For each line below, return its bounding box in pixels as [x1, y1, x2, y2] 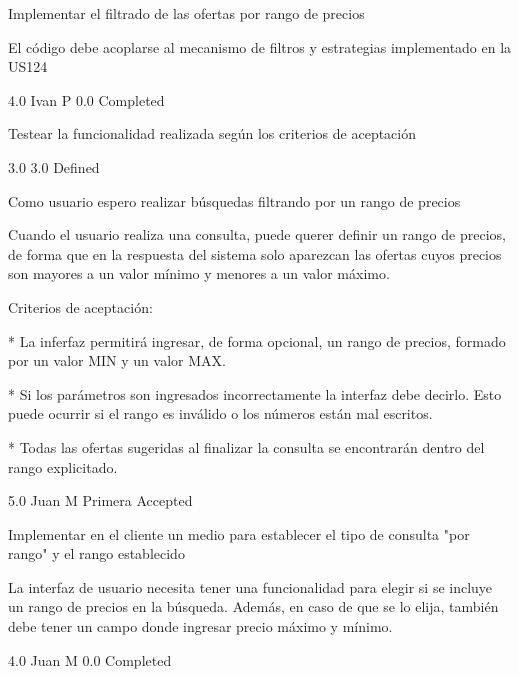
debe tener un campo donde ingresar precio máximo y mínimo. [8, 616, 393, 637]
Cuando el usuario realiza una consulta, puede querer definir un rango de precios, [8, 224, 506, 245]
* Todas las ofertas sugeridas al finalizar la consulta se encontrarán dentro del [8, 436, 485, 457]
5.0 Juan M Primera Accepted [8, 490, 193, 511]
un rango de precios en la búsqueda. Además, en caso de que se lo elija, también [8, 596, 499, 617]
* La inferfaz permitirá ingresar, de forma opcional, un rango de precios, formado [8, 330, 506, 351]
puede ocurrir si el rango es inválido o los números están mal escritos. [8, 403, 433, 424]
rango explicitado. [8, 456, 118, 477]
